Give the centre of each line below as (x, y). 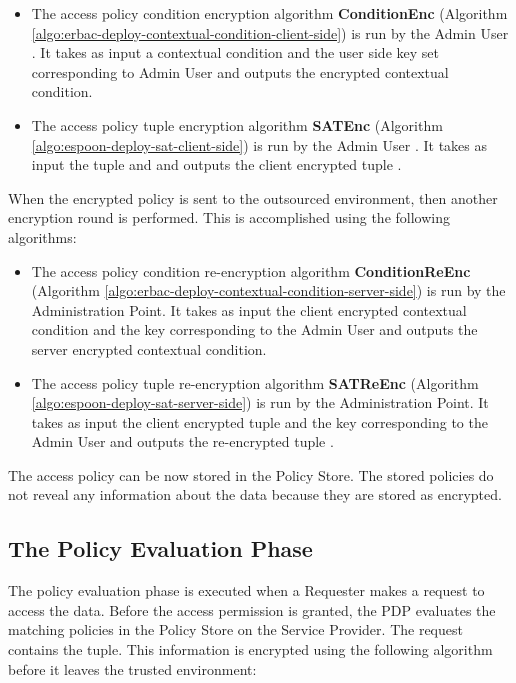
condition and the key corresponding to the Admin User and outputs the (254, 329)
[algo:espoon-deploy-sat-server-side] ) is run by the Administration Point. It (260, 402)
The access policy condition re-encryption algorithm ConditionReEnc (251, 270)
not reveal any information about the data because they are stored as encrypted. (255, 494)
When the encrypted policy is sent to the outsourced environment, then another (253, 197)
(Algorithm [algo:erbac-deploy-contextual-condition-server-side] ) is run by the (268, 290)
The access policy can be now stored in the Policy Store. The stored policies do (251, 474)
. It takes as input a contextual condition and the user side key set (235, 52)
